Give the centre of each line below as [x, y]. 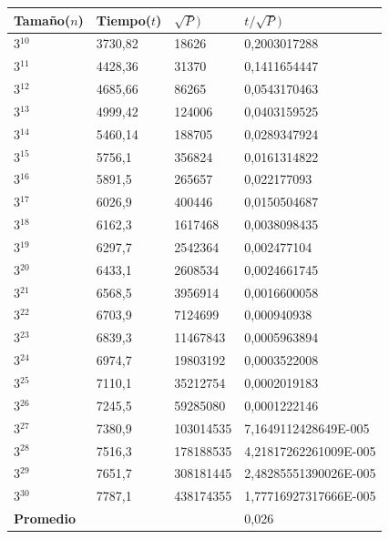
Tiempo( [124, 20]
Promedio [45, 519]
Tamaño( [42, 20]
